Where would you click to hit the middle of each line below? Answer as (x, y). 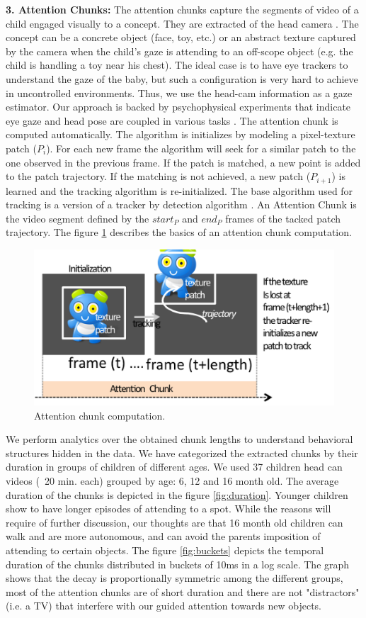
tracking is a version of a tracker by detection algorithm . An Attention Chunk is (181, 204)
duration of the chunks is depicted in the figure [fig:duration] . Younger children (177, 494)
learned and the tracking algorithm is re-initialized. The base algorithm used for (179, 190)
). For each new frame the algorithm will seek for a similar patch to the (201, 148)
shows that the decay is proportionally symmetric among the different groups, (175, 578)
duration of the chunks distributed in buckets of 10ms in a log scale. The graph (178, 564)
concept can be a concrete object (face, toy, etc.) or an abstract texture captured (181, 37)
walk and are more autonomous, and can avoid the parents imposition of (163, 536)
